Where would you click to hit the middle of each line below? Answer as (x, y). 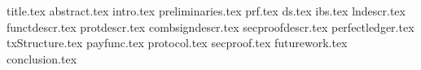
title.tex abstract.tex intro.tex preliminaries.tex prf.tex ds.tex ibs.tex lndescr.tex (206, 11)
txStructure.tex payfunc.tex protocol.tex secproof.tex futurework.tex (177, 43)
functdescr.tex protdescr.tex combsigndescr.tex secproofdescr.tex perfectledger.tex (210, 26)
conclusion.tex (42, 58)
